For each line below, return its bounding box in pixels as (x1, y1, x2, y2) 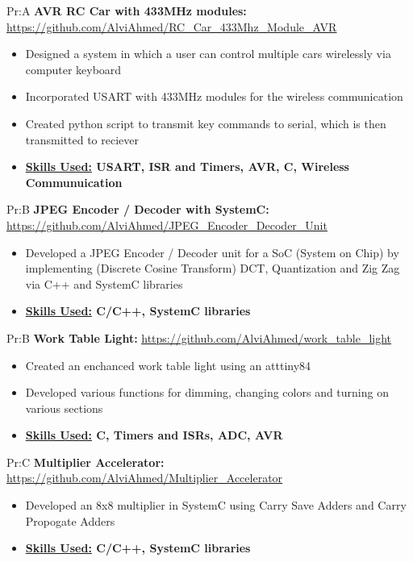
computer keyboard (25, 60, 122, 77)
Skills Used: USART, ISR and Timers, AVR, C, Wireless (25, 158, 349, 175)
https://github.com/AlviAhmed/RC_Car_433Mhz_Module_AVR (6, 18, 337, 35)
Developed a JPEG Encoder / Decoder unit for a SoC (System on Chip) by (25, 244, 399, 260)
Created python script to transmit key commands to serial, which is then (25, 114, 386, 131)
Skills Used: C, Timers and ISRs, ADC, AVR (25, 427, 283, 443)
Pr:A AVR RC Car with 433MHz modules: (6, 2, 247, 19)
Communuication (25, 173, 123, 190)
